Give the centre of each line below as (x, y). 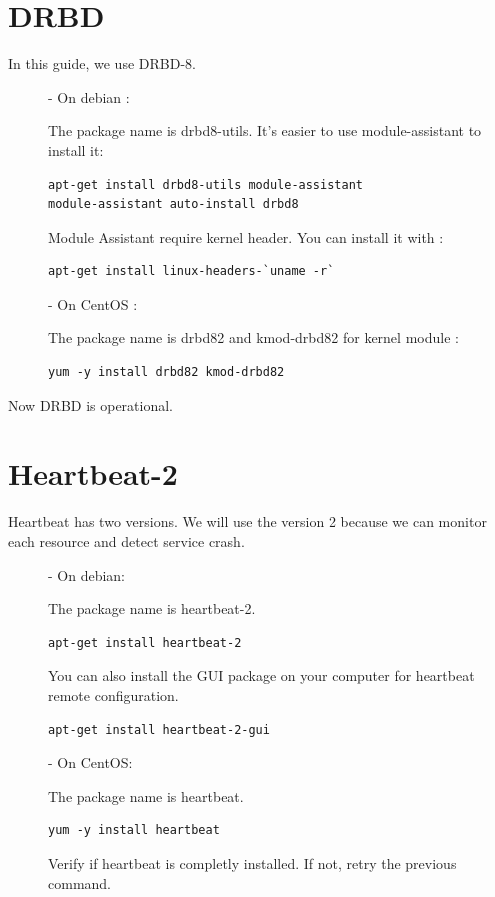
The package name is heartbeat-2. (152, 608)
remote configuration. (113, 694)
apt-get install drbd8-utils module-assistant (205, 184)
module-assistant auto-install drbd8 (173, 204)
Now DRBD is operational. (91, 404)
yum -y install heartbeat (134, 830)
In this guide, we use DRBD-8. (102, 63)
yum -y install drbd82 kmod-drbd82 (166, 372)
